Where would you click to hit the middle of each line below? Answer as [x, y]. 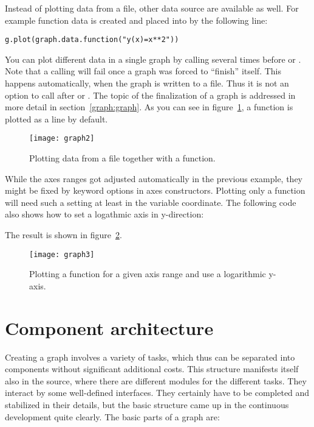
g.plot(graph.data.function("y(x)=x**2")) [92, 40]
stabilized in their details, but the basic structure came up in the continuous [147, 404]
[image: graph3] [62, 254]
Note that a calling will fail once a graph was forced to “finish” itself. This [143, 71]
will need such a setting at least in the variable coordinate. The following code [151, 202]
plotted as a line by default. [56, 118]
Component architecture [109, 327]
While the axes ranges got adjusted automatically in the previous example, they [154, 178]
